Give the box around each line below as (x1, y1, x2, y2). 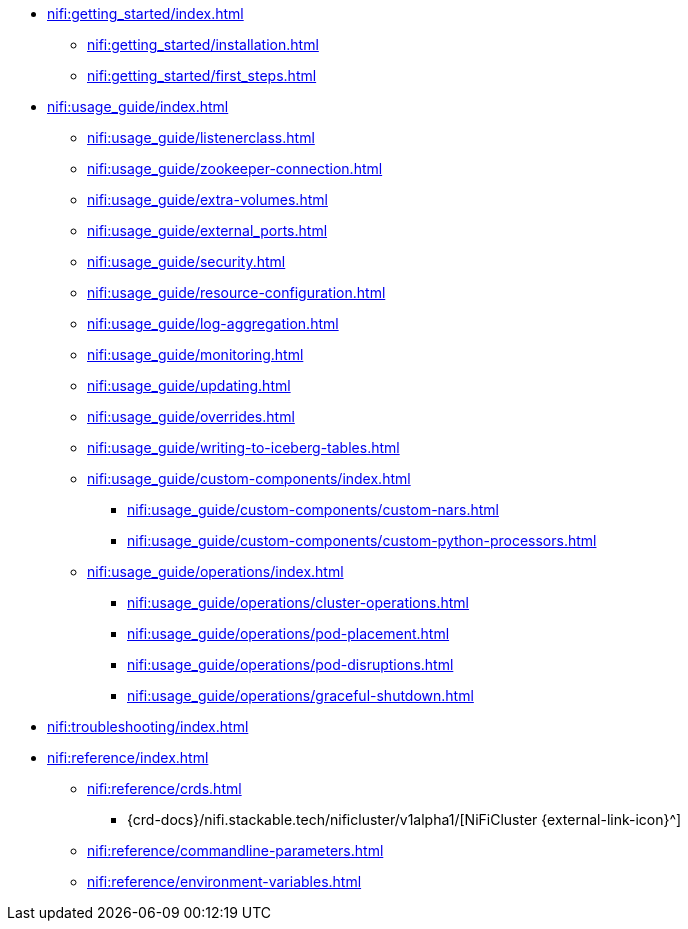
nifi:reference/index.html (47, 749, 209, 766)
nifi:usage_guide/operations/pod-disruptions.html (127, 656, 454, 673)
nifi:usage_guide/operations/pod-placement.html (127, 625, 450, 642)
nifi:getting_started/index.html (47, 5, 244, 22)
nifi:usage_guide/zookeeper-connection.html (87, 160, 383, 177)
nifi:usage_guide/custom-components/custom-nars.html (127, 501, 499, 518)
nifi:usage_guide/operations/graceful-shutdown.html (127, 687, 474, 704)
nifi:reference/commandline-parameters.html (87, 842, 384, 859)
